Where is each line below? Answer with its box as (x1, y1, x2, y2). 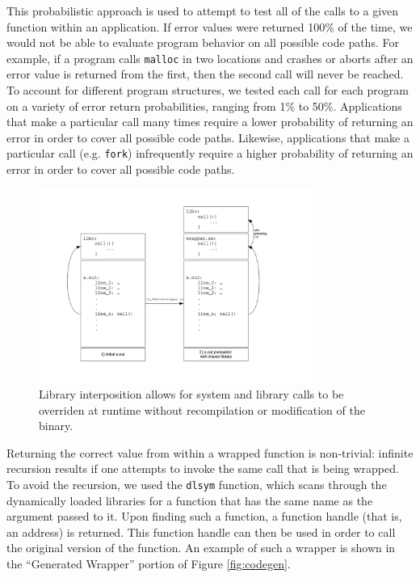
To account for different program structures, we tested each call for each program (6, 82, 409, 99)
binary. (39, 417, 73, 434)
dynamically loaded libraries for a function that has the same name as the (6, 492, 373, 508)
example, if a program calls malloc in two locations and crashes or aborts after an (6, 49, 414, 66)
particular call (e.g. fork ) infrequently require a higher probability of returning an (6, 145, 414, 162)
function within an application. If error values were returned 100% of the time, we (6, 18, 413, 35)
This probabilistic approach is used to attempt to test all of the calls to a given (6, 2, 399, 19)
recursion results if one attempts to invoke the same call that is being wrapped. (6, 460, 399, 477)
